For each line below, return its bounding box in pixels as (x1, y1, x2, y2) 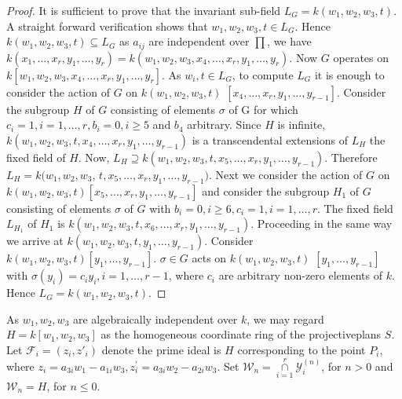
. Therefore (324, 148, 378, 165)
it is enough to (314, 66, 385, 82)
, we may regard (247, 310, 324, 327)
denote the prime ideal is (101, 342, 221, 357)
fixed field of (6, 148, 66, 165)
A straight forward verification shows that (6, 17, 208, 34)
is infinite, (277, 116, 326, 133)
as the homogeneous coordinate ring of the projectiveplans (100, 326, 382, 342)
